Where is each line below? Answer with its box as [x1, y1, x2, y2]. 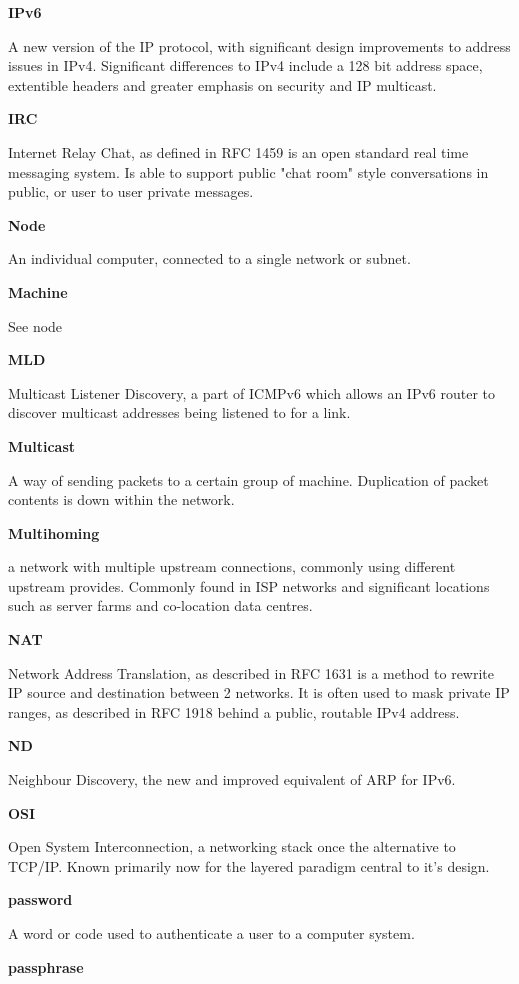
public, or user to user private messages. [8, 181, 254, 202]
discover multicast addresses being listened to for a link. [8, 402, 351, 423]
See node [8, 315, 63, 336]
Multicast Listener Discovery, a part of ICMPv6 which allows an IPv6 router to [8, 382, 496, 403]
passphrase [8, 956, 84, 977]
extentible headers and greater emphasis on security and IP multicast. [8, 74, 437, 95]
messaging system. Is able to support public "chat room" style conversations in [8, 161, 489, 182]
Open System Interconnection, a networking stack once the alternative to [8, 836, 456, 857]
